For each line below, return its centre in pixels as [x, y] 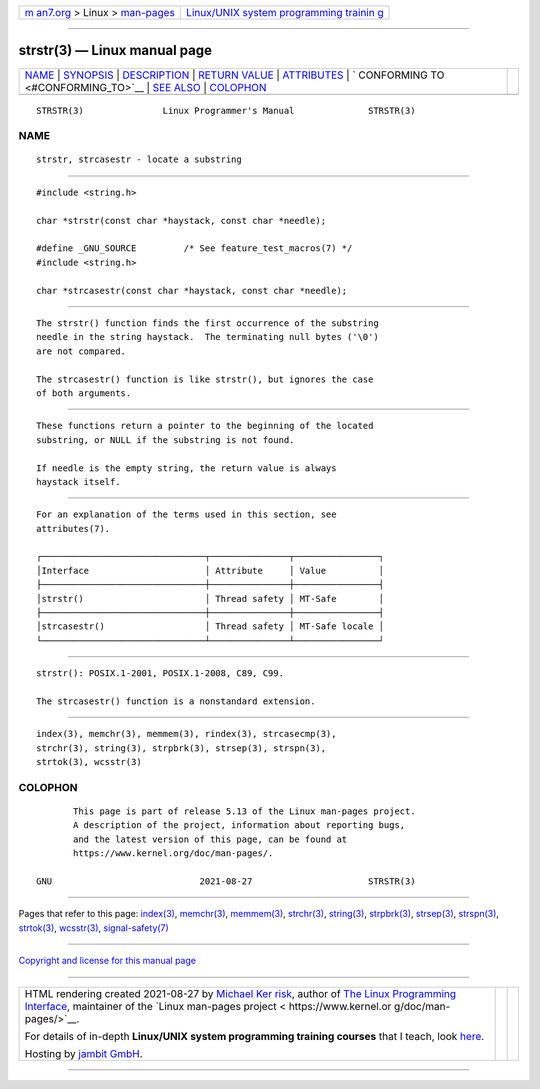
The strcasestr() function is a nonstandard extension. [176, 701]
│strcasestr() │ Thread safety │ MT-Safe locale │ [210, 626]
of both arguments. [84, 393]
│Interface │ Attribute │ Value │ [210, 570]
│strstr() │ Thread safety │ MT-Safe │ [210, 598]
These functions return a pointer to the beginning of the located [205, 426]
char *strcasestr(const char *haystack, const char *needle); [192, 290]
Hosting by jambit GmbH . [84, 1053]
